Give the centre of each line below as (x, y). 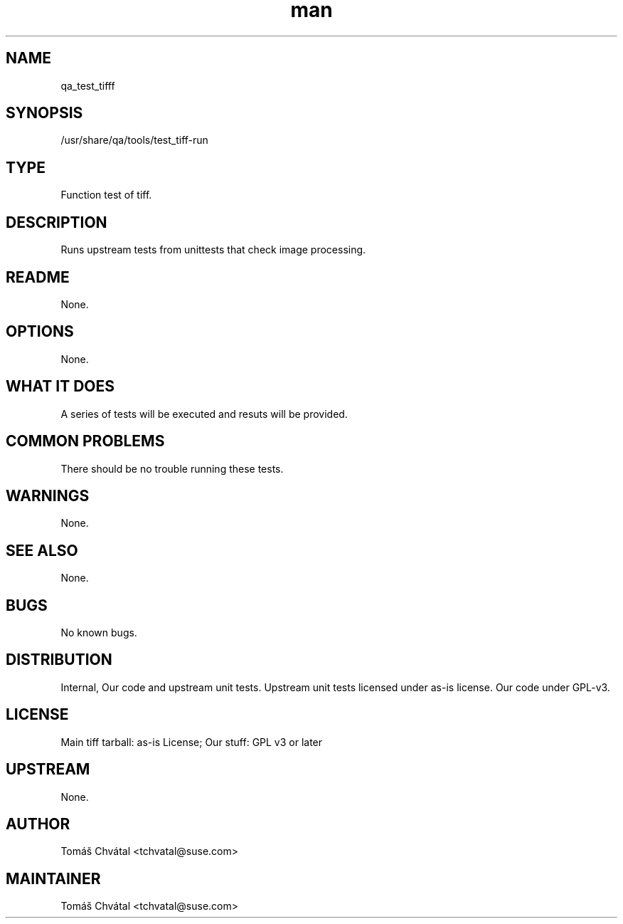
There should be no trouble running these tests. (172, 468)
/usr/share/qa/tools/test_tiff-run (134, 140)
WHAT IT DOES (60, 387)
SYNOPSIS (44, 113)
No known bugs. (99, 633)
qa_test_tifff (88, 85)
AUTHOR (38, 824)
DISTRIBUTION (59, 660)
